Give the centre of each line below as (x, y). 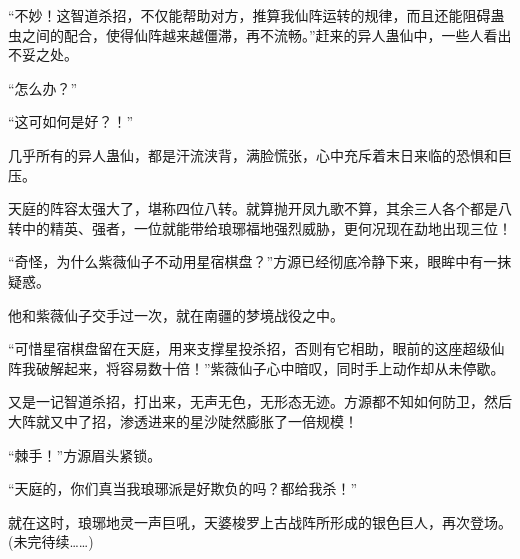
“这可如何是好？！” (71, 121)
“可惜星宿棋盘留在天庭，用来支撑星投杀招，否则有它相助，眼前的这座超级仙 (256, 348)
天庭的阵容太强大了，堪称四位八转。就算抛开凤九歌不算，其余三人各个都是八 (260, 208)
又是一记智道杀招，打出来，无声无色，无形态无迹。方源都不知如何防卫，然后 (260, 401)
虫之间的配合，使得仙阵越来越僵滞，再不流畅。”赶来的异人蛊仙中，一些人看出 (260, 34)
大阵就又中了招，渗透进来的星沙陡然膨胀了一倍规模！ (183, 420)
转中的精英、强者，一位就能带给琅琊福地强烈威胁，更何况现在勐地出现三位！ (260, 227)
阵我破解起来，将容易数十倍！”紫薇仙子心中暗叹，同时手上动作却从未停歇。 (256, 367)
